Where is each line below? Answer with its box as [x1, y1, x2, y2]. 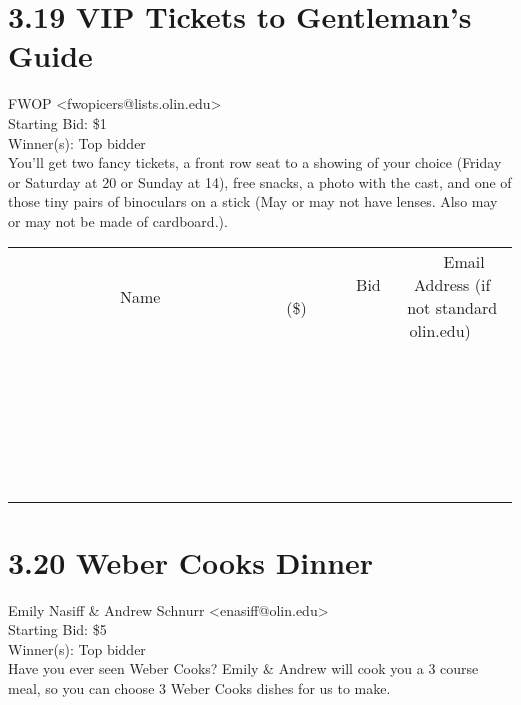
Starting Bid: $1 [8, 112, 107, 133]
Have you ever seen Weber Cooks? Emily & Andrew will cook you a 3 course [8, 658, 479, 679]
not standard [407, 296, 498, 320]
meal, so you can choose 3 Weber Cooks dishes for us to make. [8, 677, 391, 698]
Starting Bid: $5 [8, 619, 107, 640]
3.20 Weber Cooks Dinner [8, 541, 374, 582]
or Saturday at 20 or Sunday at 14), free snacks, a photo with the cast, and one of [8, 171, 512, 192]
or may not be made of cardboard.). [8, 210, 228, 231]
